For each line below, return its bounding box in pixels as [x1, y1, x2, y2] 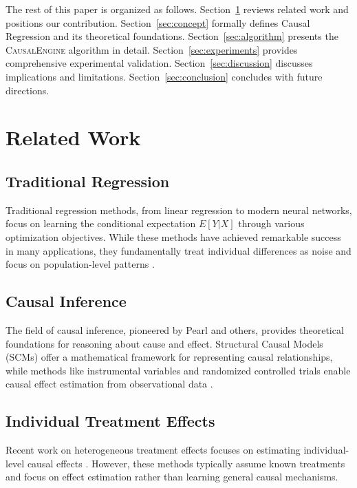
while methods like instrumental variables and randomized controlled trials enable [6, 363, 351, 377]
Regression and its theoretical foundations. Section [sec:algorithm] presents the [6, 29, 338, 43]
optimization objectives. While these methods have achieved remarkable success [6, 229, 341, 244]
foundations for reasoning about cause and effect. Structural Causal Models [6, 336, 323, 350]
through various [238, 216, 305, 231]
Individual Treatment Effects [6, 410, 215, 432]
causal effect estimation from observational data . [6, 376, 213, 391]
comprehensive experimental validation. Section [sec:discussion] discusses [6, 56, 313, 70]
